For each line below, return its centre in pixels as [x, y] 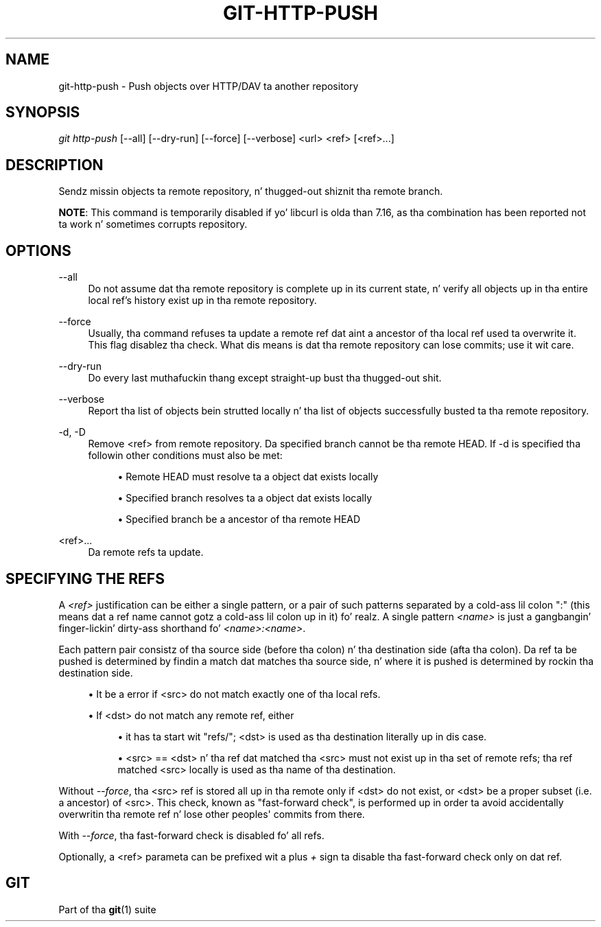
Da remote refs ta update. [146, 552]
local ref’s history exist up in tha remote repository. [202, 301]
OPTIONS [38, 250]
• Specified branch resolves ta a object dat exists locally [245, 498]
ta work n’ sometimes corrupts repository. [153, 224]
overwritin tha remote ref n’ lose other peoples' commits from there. [212, 814]
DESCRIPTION [55, 165]
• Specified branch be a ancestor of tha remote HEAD [239, 519]
